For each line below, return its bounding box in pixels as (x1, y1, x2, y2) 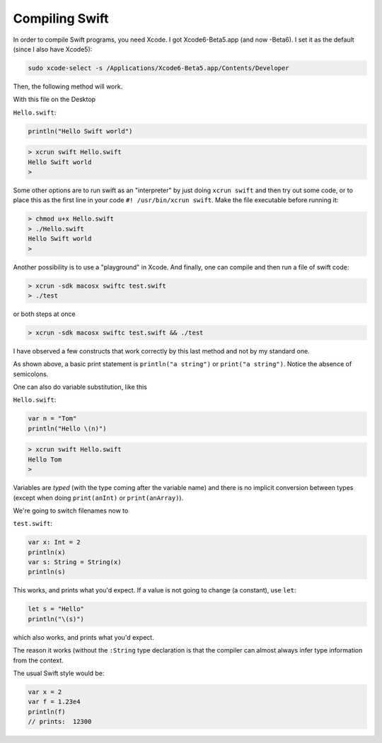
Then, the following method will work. (13, 82, 123, 90)
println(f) (28, 708, 66, 715)
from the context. (13, 656, 64, 665)
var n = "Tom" (28, 414, 77, 423)
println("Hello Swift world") (28, 127, 133, 135)
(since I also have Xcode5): (13, 45, 93, 53)
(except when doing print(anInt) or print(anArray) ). (13, 493, 184, 502)
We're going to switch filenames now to (13, 506, 129, 515)
